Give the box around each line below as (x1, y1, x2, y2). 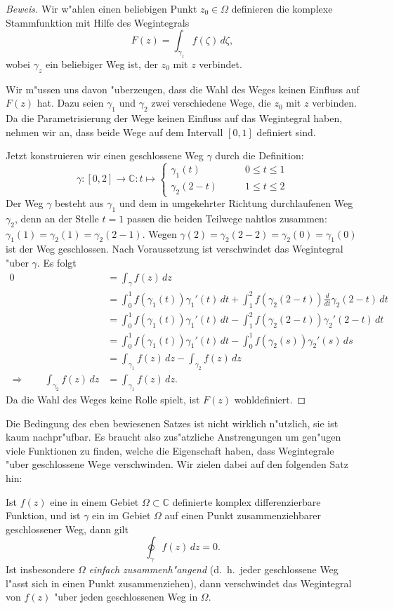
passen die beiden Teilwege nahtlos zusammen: (126, 210, 327, 225)
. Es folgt (37, 255, 77, 270)
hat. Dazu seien (37, 95, 104, 110)
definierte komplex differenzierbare (172, 494, 321, 509)
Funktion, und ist (6, 508, 81, 523)
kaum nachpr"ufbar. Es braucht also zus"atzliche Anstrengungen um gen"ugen (6, 429, 341, 444)
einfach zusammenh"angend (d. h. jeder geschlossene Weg (88, 562, 339, 577)
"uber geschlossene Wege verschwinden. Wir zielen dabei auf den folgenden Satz (6, 457, 348, 471)
